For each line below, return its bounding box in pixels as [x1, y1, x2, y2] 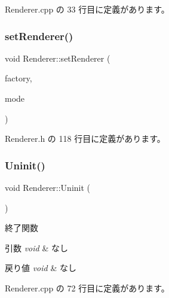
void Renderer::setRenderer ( [5, 51, 110, 64]
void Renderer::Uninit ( [5, 181, 91, 193]
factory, [5, 72, 32, 84]
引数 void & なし [5, 241, 68, 254]
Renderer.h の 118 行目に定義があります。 [5, 132, 165, 145]
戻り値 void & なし [5, 261, 76, 274]
